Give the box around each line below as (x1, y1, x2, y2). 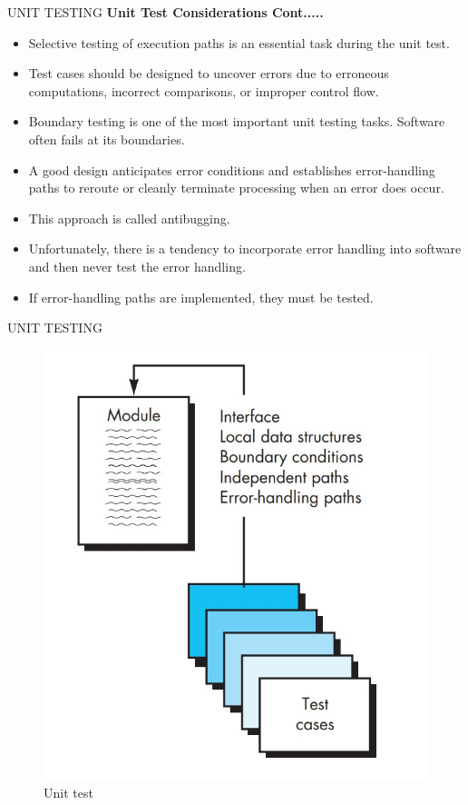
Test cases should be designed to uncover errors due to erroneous (28, 64, 389, 83)
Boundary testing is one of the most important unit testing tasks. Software (28, 112, 445, 131)
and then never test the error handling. (28, 256, 246, 275)
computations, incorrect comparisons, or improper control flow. (28, 81, 379, 100)
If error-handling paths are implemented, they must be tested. (28, 287, 374, 306)
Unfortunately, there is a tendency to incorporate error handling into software (28, 239, 462, 258)
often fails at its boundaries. (28, 129, 185, 148)
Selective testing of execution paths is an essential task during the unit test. (28, 33, 450, 52)
